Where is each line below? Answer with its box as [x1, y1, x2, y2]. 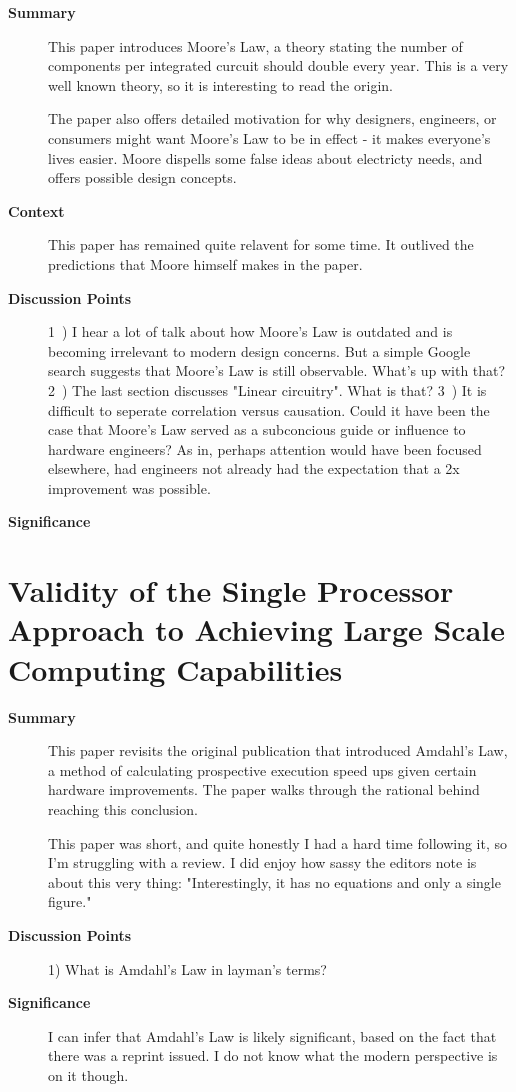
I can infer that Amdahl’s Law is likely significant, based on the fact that [48, 1025, 497, 1046]
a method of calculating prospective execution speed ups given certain [48, 759, 477, 780]
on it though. [48, 1064, 129, 1085]
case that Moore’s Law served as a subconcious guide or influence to [48, 419, 466, 440]
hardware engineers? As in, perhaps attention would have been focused [48, 438, 482, 459]
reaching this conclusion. [48, 798, 198, 819]
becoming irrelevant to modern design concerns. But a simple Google [48, 340, 471, 361]
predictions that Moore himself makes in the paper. [48, 253, 363, 274]
